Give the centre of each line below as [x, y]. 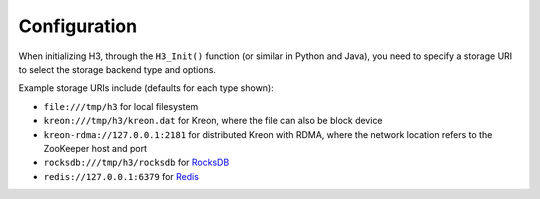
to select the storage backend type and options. [117, 69]
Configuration [78, 26]
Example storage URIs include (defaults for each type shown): [146, 88]
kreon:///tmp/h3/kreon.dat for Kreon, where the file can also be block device [213, 121]
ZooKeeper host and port [95, 148]
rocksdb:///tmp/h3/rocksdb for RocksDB [136, 162]
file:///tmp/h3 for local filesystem [121, 106]
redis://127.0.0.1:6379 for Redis [121, 176]
